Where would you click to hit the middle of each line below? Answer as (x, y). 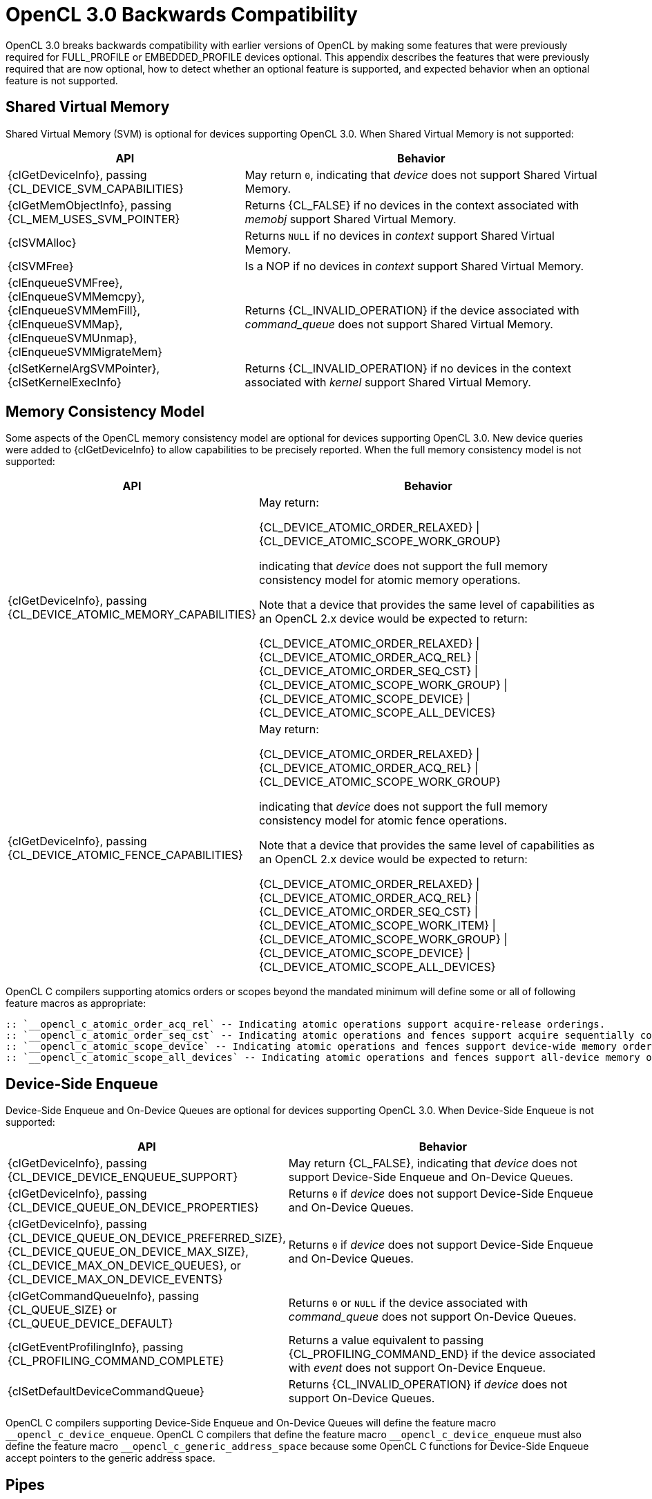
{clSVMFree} (41, 266)
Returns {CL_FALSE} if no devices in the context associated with (412, 205)
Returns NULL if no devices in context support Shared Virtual (400, 235)
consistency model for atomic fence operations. (383, 821)
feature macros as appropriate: (76, 1003)
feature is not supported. (62, 80)
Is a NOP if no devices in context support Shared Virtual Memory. (414, 266)
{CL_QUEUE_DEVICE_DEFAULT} (90, 1324)
